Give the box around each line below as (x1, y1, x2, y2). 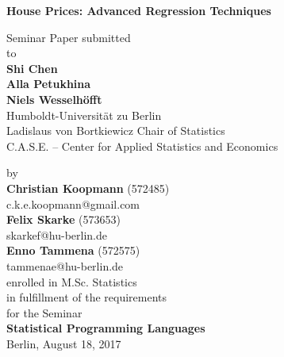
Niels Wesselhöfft (6, 90, 102, 107)
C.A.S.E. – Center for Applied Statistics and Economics (6, 137, 278, 154)
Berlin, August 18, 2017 (6, 335, 121, 351)
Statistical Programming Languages (6, 320, 205, 336)
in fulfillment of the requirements (6, 289, 167, 305)
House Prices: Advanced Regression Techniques (6, 2, 271, 18)
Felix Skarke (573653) (6, 211, 121, 228)
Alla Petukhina (6, 75, 91, 92)
